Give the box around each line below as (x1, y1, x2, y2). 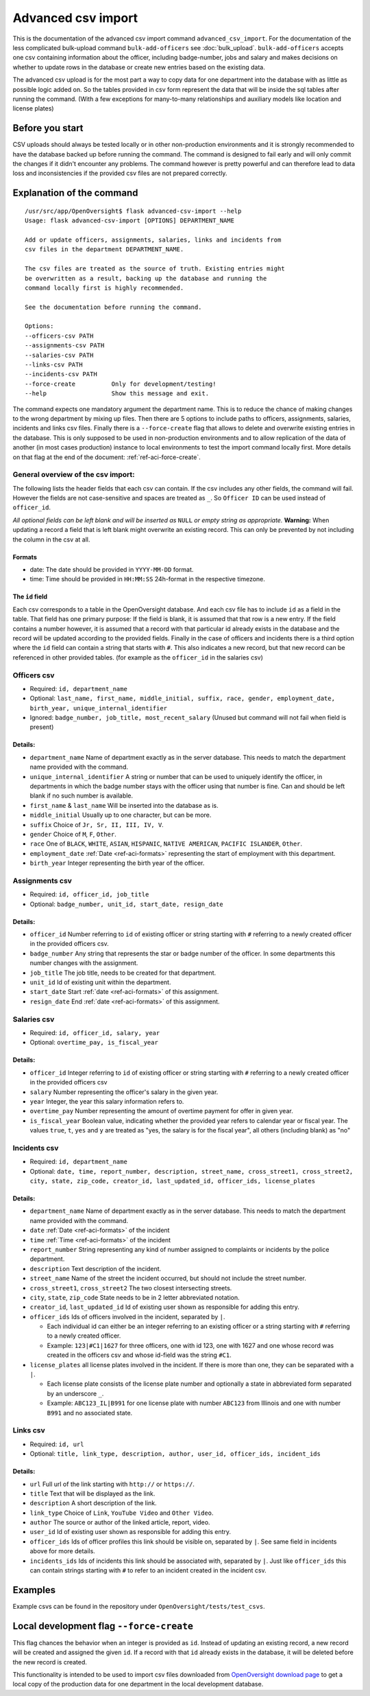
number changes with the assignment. (29, 959, 138, 967)
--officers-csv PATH (25, 332, 94, 340)
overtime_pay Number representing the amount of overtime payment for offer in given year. (29, 1107, 294, 1115)
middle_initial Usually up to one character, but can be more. (29, 811, 212, 820)
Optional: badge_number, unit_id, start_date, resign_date (29, 900, 223, 908)
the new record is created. (12, 1658, 87, 1666)
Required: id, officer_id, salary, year (29, 1028, 160, 1036)
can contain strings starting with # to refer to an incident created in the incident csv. (29, 1566, 267, 1575)
